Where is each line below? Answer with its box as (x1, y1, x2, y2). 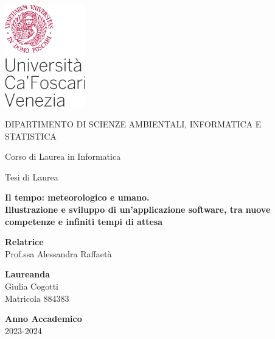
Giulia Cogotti (5, 279, 59, 292)
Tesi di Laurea (5, 170, 58, 183)
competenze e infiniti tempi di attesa (5, 215, 162, 227)
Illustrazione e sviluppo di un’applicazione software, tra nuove (5, 202, 271, 215)
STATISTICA (5, 129, 57, 142)
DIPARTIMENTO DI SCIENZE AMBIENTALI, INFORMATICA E (5, 118, 262, 130)
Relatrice (5, 235, 44, 248)
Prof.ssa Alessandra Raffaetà (5, 247, 112, 260)
